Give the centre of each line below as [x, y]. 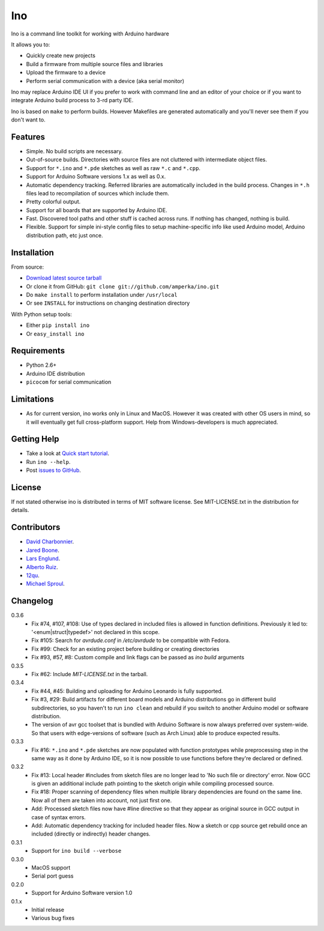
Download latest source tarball [64, 278]
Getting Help [35, 439]
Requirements [38, 351]
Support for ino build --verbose [76, 851]
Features [28, 137]
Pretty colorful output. [53, 202]
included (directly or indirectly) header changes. [91, 834]
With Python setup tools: [41, 314]
